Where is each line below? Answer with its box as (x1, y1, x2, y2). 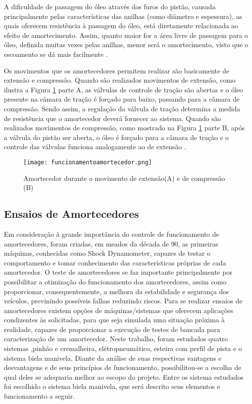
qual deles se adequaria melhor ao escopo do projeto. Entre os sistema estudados (4, 371, 244, 382)
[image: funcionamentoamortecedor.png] (23, 158, 152, 166)
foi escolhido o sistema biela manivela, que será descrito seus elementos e (4, 381, 220, 391)
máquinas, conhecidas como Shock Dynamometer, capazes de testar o (4, 248, 211, 258)
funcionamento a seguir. (4, 391, 75, 401)
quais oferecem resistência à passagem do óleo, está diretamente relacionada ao (4, 20, 238, 31)
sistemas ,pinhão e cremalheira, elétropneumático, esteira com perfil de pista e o (4, 343, 242, 353)
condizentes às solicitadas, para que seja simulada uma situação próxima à (4, 315, 225, 325)
